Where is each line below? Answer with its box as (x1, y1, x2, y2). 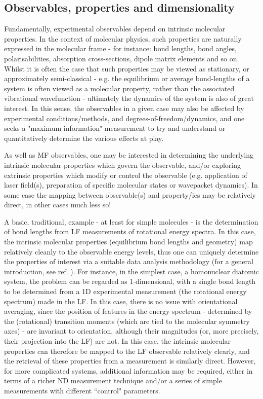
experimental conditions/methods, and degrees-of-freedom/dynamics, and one (4, 113, 245, 123)
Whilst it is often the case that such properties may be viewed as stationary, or (4, 63, 249, 74)
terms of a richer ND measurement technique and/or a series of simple (4, 375, 222, 386)
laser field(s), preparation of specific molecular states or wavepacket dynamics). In (4, 179, 258, 190)
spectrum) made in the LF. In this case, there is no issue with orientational (4, 296, 238, 306)
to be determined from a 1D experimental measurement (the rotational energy (4, 286, 247, 297)
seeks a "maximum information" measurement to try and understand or (4, 123, 226, 133)
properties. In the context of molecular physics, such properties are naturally (4, 33, 242, 44)
